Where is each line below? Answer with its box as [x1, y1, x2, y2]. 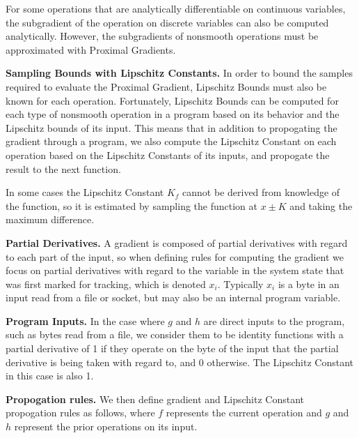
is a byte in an [278, 276, 340, 291]
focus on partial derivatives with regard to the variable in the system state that [6, 263, 344, 278]
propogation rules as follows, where [6, 405, 155, 420]
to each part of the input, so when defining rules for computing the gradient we [6, 249, 344, 264]
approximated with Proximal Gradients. [6, 42, 176, 56]
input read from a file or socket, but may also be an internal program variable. [6, 290, 341, 305]
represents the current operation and [166, 405, 322, 420]
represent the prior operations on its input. [14, 419, 198, 434]
